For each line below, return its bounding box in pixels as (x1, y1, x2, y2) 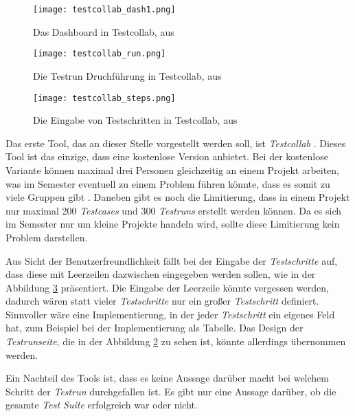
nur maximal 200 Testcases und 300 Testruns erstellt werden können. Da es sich (5, 203, 342, 217)
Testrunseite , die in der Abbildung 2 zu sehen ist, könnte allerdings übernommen (5, 334, 346, 349)
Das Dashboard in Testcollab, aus (33, 24, 174, 39)
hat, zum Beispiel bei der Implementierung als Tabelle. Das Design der (5, 320, 304, 335)
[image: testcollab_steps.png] (33, 93, 176, 103)
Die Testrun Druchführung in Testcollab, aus (33, 68, 222, 83)
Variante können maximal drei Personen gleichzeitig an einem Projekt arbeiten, (5, 162, 340, 177)
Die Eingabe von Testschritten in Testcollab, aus (33, 113, 238, 127)
